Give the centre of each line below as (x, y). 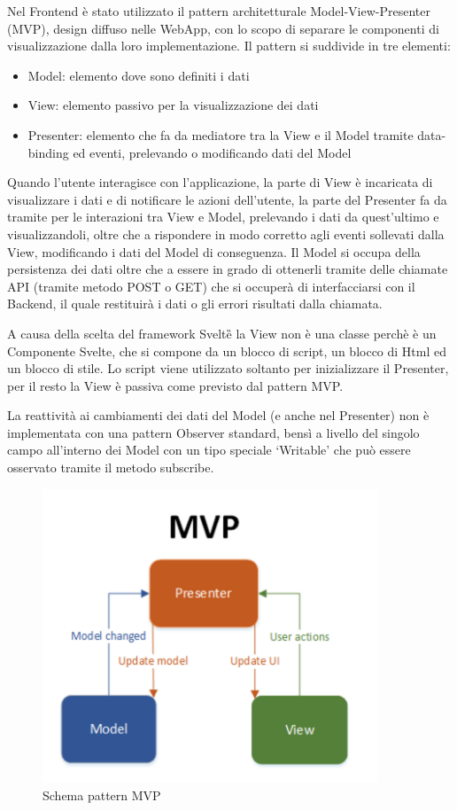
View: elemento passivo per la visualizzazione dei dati (173, 105)
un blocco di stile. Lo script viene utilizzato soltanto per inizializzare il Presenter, (228, 368)
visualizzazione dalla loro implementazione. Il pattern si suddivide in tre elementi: (229, 46)
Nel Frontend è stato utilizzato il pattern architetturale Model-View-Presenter (219, 11)
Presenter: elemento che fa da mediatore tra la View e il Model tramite (221, 134)
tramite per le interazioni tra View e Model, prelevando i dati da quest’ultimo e (223, 217)
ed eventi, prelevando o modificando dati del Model (212, 152)
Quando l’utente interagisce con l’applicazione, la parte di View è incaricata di (220, 182)
